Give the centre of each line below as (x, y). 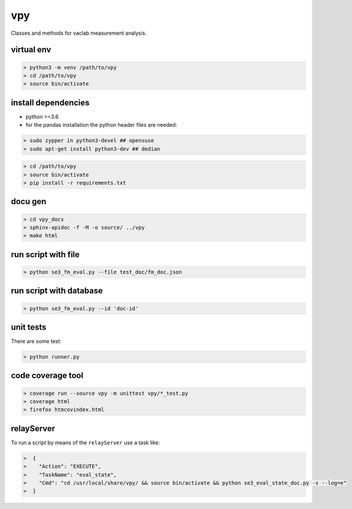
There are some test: (36, 341)
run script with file (45, 254)
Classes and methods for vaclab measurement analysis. (79, 33)
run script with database (57, 291)
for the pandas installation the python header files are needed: (101, 125)
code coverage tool (47, 375)
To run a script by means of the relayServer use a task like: (85, 442)
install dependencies (50, 102)
